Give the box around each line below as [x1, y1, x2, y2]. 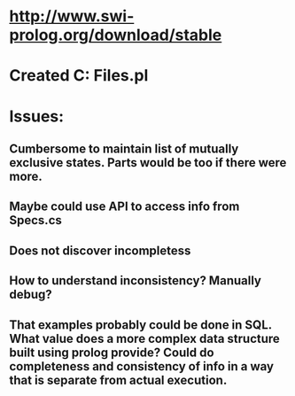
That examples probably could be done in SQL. [9, 317, 272, 332]
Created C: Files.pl [9, 66, 149, 86]
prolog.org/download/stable [9, 25, 222, 45]
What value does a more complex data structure [9, 330, 281, 346]
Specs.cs [9, 213, 62, 228]
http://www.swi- [9, 6, 135, 27]
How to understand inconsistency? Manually [9, 273, 261, 289]
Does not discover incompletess [9, 243, 191, 258]
